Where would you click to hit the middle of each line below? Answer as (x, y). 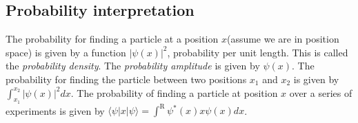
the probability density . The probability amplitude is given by (133, 66)
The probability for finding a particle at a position (112, 39)
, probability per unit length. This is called (258, 52)
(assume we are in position (283, 39)
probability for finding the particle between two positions (126, 79)
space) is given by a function (66, 52)
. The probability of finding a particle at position (174, 92)
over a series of (321, 92)
